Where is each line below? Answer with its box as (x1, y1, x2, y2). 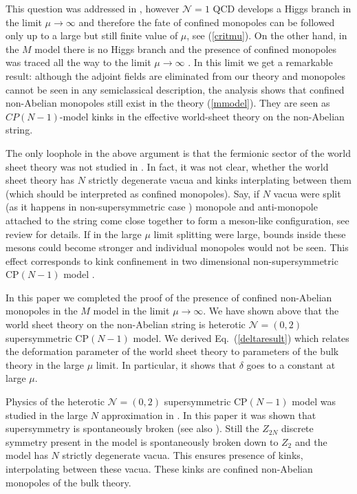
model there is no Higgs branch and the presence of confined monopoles (34, 41, 337, 56)
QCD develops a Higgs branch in (213, 1, 351, 15)
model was (292, 394, 336, 409)
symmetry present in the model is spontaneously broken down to (6, 434, 279, 449)
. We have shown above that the (203, 303, 339, 318)
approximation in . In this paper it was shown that (101, 407, 316, 422)
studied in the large (6, 407, 88, 422)
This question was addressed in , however (6, 1, 180, 15)
